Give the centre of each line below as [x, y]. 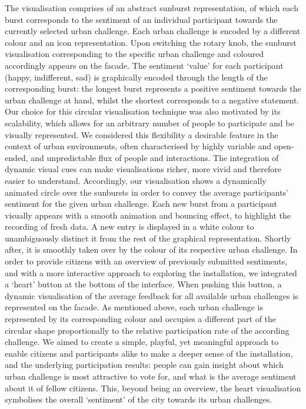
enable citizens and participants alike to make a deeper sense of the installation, [149, 353]
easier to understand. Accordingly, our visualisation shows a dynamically [136, 180]
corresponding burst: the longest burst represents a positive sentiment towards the [153, 88]
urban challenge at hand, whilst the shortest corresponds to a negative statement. [152, 100]
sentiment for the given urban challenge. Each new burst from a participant [141, 204]
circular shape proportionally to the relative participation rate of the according [147, 330]
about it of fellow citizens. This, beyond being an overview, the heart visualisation [153, 388]
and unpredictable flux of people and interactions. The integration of [155, 157]
